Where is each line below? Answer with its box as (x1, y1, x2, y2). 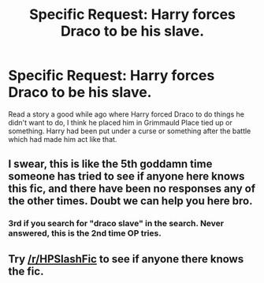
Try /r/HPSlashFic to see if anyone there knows (8, 252, 244, 266)
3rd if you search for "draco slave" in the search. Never (8, 218, 225, 229)
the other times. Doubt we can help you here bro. (8, 195, 254, 208)
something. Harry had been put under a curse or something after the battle (8, 126, 251, 136)
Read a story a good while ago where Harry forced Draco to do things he (8, 109, 244, 119)
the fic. (8, 264, 44, 277)
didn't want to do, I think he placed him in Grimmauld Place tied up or (8, 117, 232, 127)
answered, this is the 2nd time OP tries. (8, 228, 162, 239)
